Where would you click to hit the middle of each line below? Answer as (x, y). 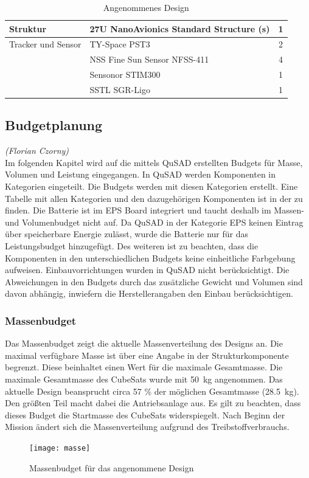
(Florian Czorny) (37, 151)
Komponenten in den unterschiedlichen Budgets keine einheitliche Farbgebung (150, 258)
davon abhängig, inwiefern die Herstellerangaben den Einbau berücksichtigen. (149, 293)
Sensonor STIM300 (125, 74)
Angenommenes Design (146, 7)
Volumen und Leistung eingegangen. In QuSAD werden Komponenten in (141, 174)
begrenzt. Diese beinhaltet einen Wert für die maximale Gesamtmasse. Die (144, 367)
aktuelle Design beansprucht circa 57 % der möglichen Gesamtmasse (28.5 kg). (152, 391)
